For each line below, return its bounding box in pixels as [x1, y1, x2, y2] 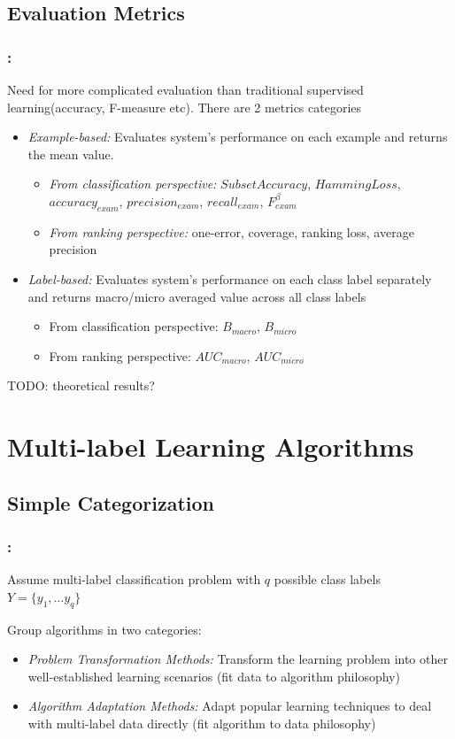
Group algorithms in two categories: [7, 620, 202, 638]
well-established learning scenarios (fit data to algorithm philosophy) [27, 666, 400, 685]
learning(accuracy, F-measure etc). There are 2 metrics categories [7, 97, 362, 116]
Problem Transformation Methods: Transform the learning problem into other [27, 650, 448, 668]
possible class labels [274, 570, 381, 589]
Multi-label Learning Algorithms [7, 428, 414, 465]
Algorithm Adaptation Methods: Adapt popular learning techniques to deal [27, 697, 432, 715]
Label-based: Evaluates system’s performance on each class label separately [27, 269, 432, 288]
